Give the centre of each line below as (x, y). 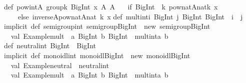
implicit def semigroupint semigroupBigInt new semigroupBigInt (107, 26)
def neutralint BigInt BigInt (50, 45)
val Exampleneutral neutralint (60, 65)
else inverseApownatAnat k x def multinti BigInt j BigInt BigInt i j (130, 16)
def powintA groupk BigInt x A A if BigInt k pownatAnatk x (111, 6)
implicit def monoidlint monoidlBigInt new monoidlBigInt (97, 55)
